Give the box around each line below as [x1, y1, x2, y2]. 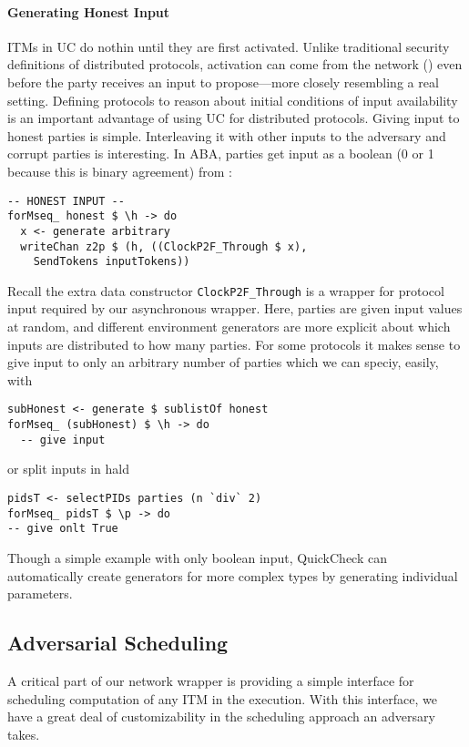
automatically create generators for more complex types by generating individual [7, 566, 458, 585]
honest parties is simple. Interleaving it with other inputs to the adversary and [7, 126, 446, 145]
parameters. [7, 584, 73, 603]
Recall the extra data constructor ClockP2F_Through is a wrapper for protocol [7, 281, 444, 300]
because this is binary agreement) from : [7, 161, 232, 180]
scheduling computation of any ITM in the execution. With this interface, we [7, 689, 437, 708]
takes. [7, 724, 40, 743]
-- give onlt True [7, 522, 118, 536]
